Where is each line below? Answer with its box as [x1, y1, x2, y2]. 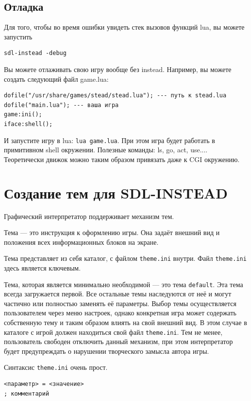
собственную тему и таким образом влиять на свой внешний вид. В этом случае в [4, 317, 247, 327]
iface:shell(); [4, 120, 53, 128]
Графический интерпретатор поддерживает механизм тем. [4, 211, 174, 221]
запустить [4, 31, 33, 41]
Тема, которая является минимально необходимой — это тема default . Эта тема [4, 279, 243, 289]
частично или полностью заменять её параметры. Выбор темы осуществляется [4, 298, 236, 308]
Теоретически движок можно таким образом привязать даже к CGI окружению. [4, 154, 240, 164]
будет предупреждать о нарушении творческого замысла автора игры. [4, 346, 209, 356]
